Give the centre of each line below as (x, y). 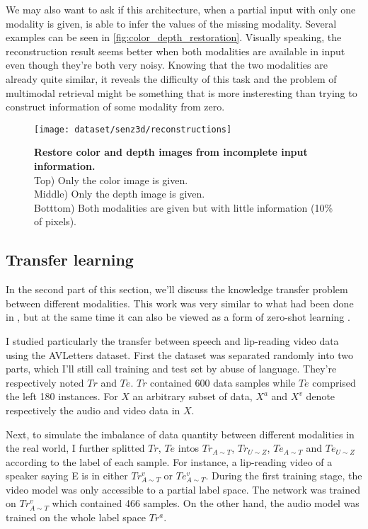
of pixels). (55, 221)
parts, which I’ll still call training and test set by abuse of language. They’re (171, 369)
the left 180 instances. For (62, 396)
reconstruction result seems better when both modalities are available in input (176, 51)
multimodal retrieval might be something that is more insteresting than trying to (182, 92)
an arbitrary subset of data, (192, 396)
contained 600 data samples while (223, 382)
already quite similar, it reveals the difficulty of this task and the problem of (171, 78)
